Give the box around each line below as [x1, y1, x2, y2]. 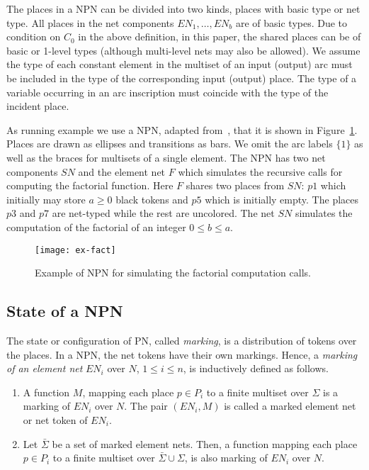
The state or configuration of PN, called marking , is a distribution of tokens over [6, 332, 357, 347]
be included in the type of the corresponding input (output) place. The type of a [6, 70, 357, 85]
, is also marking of [184, 450, 268, 465]
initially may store [6, 191, 86, 206]
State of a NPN [6, 300, 123, 322]
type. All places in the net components [6, 15, 174, 30]
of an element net [6, 361, 83, 376]
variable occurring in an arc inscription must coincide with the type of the [6, 84, 329, 99]
